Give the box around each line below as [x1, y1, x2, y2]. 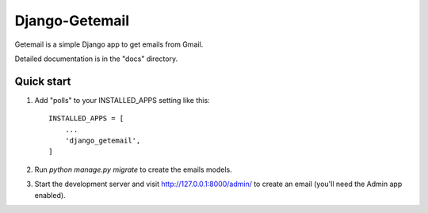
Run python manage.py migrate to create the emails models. [34, 165, 233, 174]
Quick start [14, 74, 71, 88]
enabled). [34, 190, 67, 200]
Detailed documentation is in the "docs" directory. [14, 54, 178, 63]
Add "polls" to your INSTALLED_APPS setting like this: [34, 95, 210, 105]
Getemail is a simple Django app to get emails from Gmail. [14, 40, 204, 49]
